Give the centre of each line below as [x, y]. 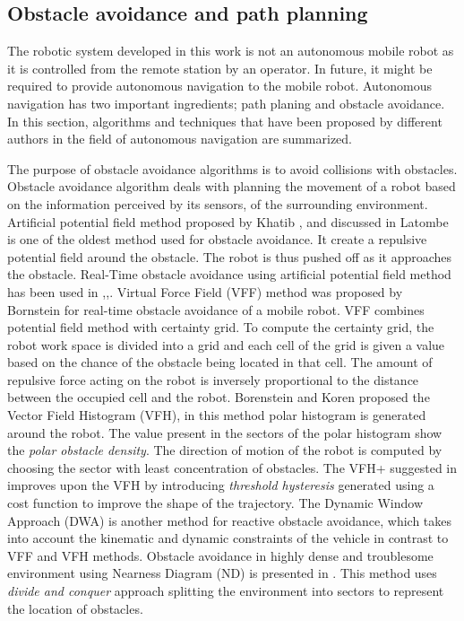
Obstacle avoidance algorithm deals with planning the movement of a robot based [232, 186]
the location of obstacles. [75, 608]
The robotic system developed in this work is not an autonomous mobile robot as [231, 51]
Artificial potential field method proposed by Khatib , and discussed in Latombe [228, 221]
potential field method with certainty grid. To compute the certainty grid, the [221, 327]
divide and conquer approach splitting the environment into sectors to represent [226, 591]
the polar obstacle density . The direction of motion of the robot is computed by [225, 450]
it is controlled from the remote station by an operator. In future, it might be [220, 68]
